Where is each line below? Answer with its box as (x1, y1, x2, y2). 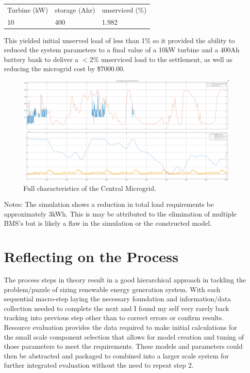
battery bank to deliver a (4, 54, 79, 64)
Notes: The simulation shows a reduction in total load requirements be (4, 199, 214, 209)
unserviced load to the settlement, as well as (100, 54, 233, 64)
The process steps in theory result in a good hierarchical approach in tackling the (4, 275, 246, 285)
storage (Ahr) (55, 4, 96, 15)
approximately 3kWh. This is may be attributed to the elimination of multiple (4, 208, 236, 218)
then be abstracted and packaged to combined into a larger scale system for (4, 350, 229, 360)
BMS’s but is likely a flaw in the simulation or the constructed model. (4, 218, 212, 228)
